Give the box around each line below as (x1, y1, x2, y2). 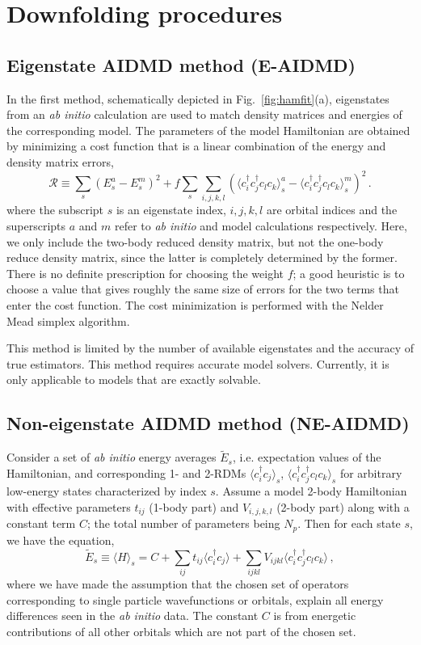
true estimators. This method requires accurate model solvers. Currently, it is (6, 355, 389, 372)
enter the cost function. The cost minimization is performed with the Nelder (6, 296, 384, 313)
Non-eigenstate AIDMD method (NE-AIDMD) (6, 411, 410, 436)
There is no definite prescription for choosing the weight (6, 264, 284, 281)
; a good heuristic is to (293, 264, 405, 281)
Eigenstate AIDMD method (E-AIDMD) (6, 52, 356, 77)
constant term (6, 515, 76, 532)
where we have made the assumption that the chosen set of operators (6, 575, 349, 592)
